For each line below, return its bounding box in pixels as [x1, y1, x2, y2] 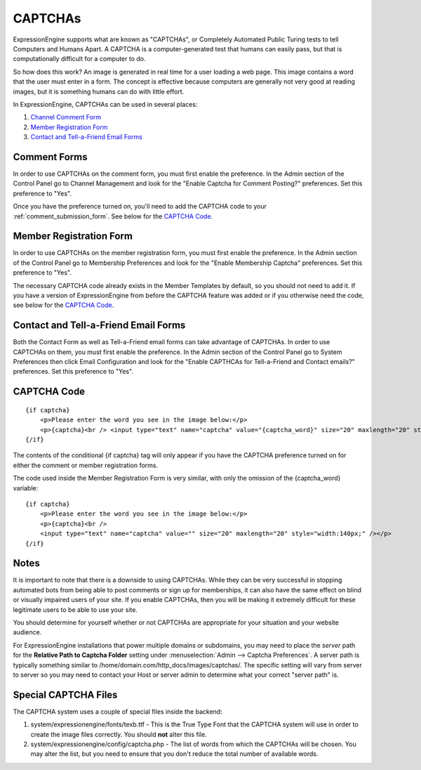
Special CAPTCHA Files [13, 689, 118, 700]
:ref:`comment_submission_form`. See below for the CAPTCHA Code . [13, 211, 213, 221]
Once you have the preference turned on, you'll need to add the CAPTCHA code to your [13, 202, 267, 211]
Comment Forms [13, 151, 88, 163]
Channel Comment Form [30, 113, 102, 122]
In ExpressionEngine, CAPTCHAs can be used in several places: [13, 100, 198, 108]
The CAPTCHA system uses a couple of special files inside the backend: [13, 707, 222, 716]
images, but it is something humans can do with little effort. [13, 87, 185, 96]
